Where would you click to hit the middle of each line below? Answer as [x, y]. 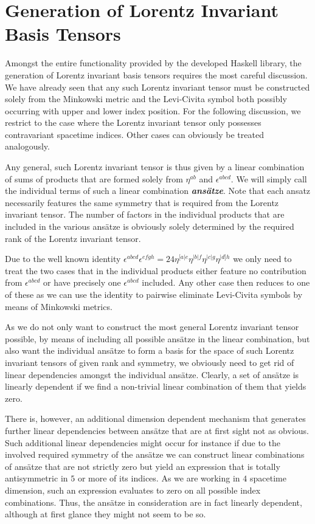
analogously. [27, 146]
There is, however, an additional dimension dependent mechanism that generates [155, 419]
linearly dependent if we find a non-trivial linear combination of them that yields [156, 386]
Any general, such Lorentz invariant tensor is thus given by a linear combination [155, 167]
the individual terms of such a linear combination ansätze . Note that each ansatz [158, 191]
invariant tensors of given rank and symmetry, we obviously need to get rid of [150, 362]
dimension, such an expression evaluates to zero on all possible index [133, 490]
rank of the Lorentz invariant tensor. [73, 238]
